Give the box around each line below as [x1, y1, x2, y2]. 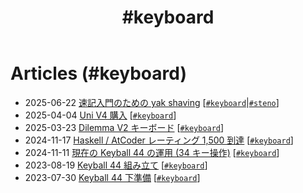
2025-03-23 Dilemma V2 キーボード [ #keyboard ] [24, 121, 225, 133]
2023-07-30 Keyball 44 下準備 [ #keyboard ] [24, 171, 201, 183]
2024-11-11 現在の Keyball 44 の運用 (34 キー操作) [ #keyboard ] [24, 146, 280, 158]
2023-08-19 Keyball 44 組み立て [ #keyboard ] [24, 159, 208, 171]
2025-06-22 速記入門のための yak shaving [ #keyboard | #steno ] [24, 96, 280, 108]
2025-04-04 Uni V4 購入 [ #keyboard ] [24, 109, 177, 121]
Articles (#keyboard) [10, 62, 187, 85]
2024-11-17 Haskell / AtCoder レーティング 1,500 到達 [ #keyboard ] [24, 134, 294, 146]
